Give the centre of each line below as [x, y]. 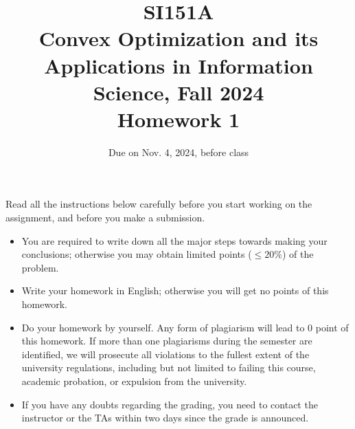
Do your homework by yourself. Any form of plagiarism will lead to [163, 327]
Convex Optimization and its [179, 38]
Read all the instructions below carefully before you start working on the [159, 204]
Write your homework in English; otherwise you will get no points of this [175, 290]
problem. [40, 267]
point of [332, 327]
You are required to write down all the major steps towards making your [174, 240]
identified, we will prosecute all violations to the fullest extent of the [165, 354]
